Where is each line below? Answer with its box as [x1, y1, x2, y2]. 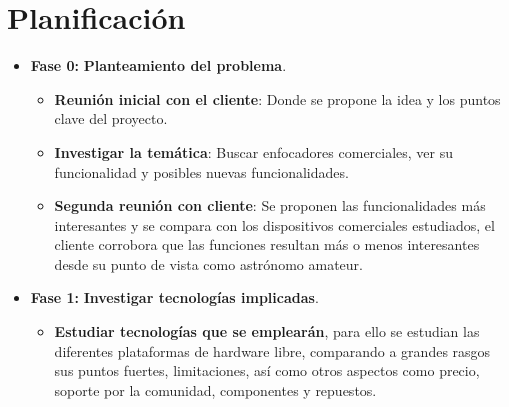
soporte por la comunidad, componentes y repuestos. [54, 379, 377, 400]
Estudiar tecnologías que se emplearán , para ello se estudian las [54, 321, 480, 342]
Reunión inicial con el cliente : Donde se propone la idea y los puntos [54, 88, 501, 109]
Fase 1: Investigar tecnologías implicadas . [30, 287, 319, 308]
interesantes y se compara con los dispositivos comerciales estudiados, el [54, 214, 495, 235]
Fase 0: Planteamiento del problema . [30, 55, 287, 76]
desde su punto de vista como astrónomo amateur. [54, 253, 363, 274]
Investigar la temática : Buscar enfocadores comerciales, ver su [54, 141, 454, 162]
